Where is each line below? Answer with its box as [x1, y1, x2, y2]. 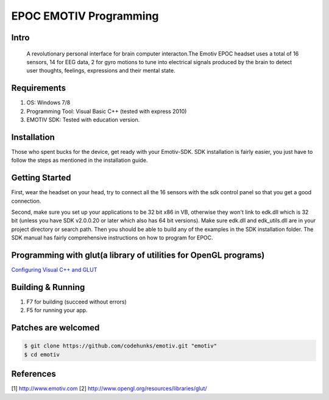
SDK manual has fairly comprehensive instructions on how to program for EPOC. [11, 234, 213, 241]
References [11, 369, 56, 379]
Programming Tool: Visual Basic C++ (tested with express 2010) [26, 107, 187, 115]
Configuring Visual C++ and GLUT [11, 266, 97, 274]
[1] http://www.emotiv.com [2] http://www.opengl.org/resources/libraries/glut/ [11, 385, 207, 392]
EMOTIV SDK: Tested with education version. [26, 116, 140, 123]
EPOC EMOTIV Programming [11, 9, 159, 23]
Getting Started [11, 173, 71, 183]
